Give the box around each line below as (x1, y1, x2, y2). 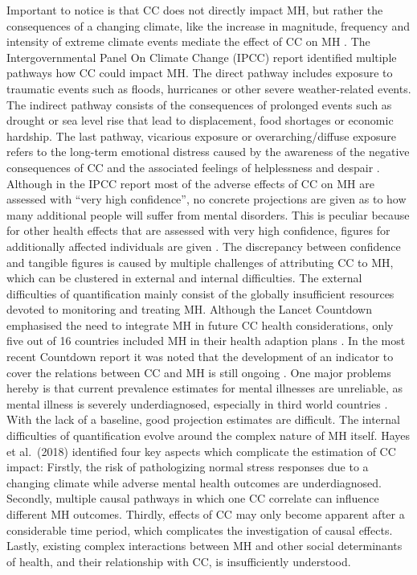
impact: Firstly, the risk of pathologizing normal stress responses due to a (6, 458, 369, 475)
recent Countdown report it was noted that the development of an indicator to (6, 348, 394, 365)
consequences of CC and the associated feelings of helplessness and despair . (6, 158, 380, 175)
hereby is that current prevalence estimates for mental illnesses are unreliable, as (6, 380, 403, 396)
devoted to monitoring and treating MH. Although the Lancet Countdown (6, 301, 372, 318)
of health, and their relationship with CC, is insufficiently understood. (6, 552, 351, 569)
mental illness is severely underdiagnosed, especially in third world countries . (6, 395, 388, 412)
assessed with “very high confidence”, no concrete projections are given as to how (6, 191, 407, 207)
